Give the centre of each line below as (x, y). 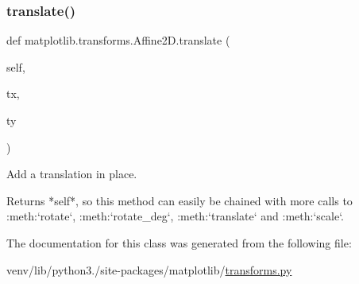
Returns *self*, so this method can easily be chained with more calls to (179, 200)
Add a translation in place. (72, 174)
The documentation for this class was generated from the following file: (179, 242)
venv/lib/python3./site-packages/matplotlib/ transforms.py (149, 269)
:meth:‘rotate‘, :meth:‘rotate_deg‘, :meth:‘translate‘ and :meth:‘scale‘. (175, 216)
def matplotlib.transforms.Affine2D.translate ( (118, 40)
